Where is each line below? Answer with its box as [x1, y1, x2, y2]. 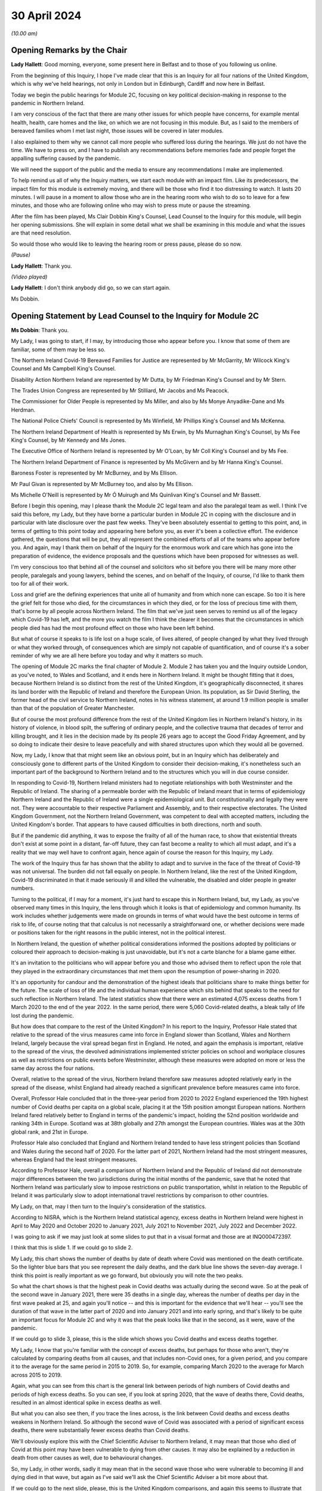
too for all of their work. [11, 580, 69, 587]
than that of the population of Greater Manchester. [11, 704, 135, 712]
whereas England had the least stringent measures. [11, 1156, 138, 1163]
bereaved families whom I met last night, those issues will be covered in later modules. [11, 127, 224, 134]
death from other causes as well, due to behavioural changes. [11, 1454, 163, 1461]
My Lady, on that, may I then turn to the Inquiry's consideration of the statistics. [11, 1202, 207, 1210]
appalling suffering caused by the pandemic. [11, 155, 121, 162]
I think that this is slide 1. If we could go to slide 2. [11, 1244, 133, 1251]
